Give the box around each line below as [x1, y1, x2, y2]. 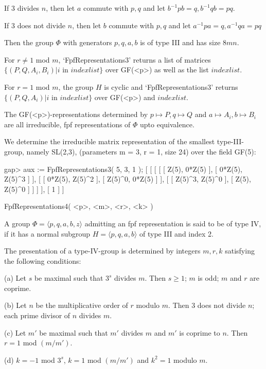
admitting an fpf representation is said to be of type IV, [84, 218, 261, 228]
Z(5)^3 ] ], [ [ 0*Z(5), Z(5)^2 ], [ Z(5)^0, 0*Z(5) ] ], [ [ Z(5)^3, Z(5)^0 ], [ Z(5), [4, 173, 251, 184]
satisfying [225, 245, 255, 256]
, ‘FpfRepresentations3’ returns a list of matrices [58, 54, 211, 65]
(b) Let [4, 300, 27, 310]
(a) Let [4, 273, 26, 283]
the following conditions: [4, 255, 81, 266]
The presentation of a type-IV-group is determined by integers [4, 245, 201, 256]
